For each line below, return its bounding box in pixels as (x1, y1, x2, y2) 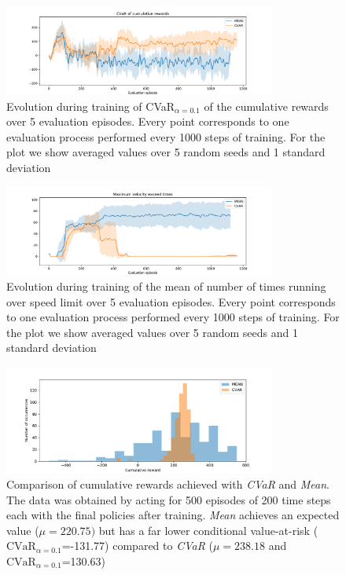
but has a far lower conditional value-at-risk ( (98, 522, 318, 538)
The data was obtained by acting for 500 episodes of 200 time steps (6, 491, 331, 507)
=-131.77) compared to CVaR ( (61, 537, 213, 554)
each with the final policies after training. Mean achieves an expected (6, 507, 340, 523)
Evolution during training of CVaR (6, 97, 175, 114)
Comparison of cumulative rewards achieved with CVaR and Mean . (6, 476, 329, 493)
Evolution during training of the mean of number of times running (6, 278, 326, 295)
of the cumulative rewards (204, 97, 329, 114)
